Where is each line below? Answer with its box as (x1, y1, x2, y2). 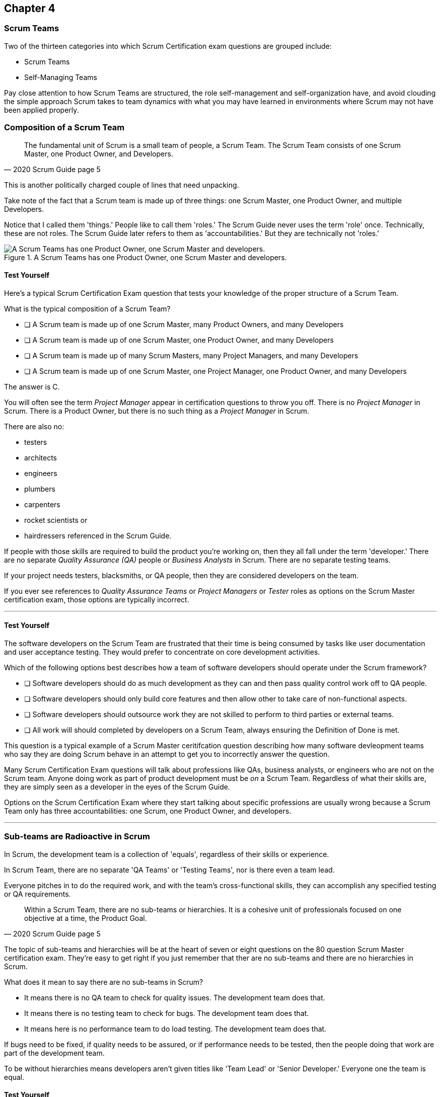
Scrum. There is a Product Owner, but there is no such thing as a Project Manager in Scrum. (4, 406, 310, 415)
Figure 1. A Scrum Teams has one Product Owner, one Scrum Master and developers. (4, 253, 287, 262)
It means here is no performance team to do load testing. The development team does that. (24, 1024, 327, 1033)
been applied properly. (4, 105, 79, 114)
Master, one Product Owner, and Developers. (24, 149, 173, 158)
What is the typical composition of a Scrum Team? (4, 304, 171, 313)
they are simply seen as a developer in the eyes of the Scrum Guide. (4, 782, 230, 791)
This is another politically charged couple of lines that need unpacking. (4, 180, 239, 189)
